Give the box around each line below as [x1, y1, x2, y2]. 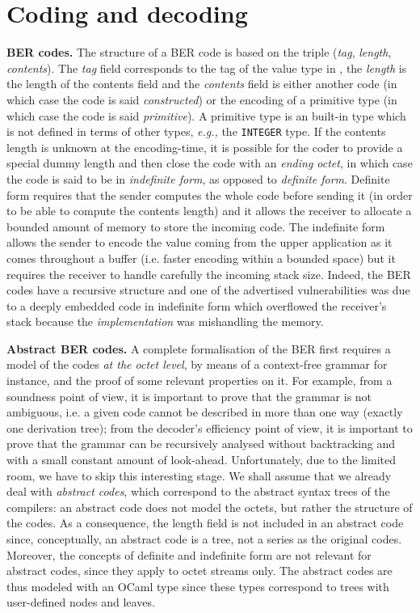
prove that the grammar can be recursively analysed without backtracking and [6, 435, 396, 452]
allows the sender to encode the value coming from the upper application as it [6, 234, 393, 251]
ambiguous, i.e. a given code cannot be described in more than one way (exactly [6, 404, 403, 421]
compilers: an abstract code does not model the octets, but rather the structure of [6, 498, 413, 515]
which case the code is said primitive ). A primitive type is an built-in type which [6, 107, 406, 124]
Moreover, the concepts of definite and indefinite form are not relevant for [6, 546, 372, 563]
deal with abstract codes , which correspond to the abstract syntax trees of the [6, 483, 390, 500]
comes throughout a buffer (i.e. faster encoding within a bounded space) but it [6, 249, 396, 266]
